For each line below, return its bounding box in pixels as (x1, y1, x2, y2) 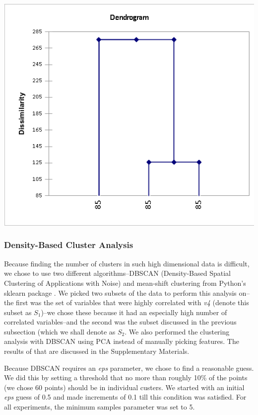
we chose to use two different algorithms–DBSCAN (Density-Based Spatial (4, 268, 231, 278)
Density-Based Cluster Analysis (4, 239, 133, 251)
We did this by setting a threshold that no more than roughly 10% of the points (4, 372, 248, 383)
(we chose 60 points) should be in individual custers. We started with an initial (4, 382, 245, 392)
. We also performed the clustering (125, 326, 230, 336)
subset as (4, 307, 32, 317)
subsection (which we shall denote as (4, 326, 116, 336)
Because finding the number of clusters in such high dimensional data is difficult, (4, 258, 250, 268)
